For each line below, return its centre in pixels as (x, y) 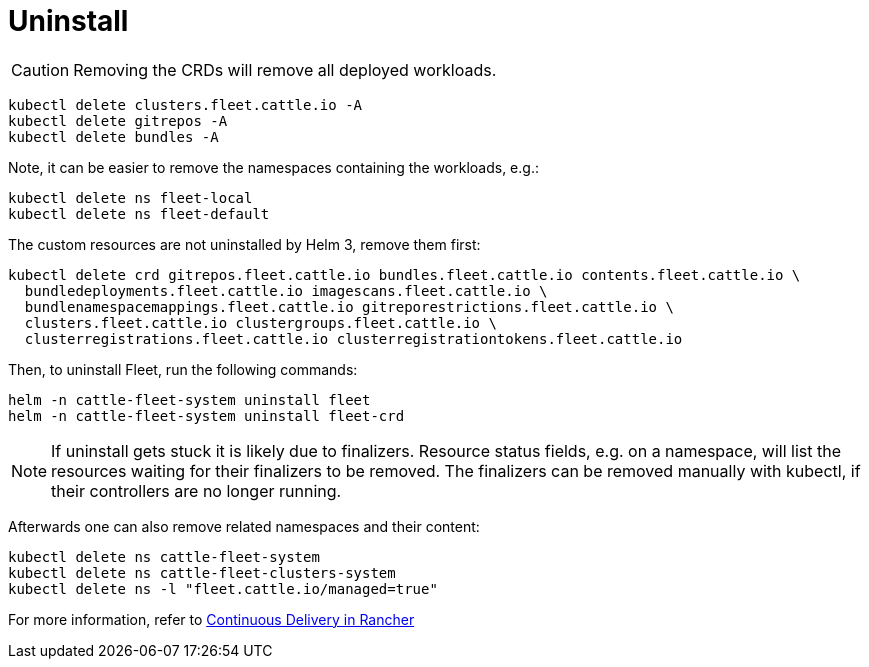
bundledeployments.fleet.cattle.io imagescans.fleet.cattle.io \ (286, 290)
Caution (40, 69)
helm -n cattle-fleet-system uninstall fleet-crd (206, 415)
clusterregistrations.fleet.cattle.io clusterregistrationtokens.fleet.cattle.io (353, 338)
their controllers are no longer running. (196, 490)
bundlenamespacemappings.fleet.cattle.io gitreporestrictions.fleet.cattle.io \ (349, 306)
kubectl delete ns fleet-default (139, 213)
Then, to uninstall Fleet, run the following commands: (183, 369)
